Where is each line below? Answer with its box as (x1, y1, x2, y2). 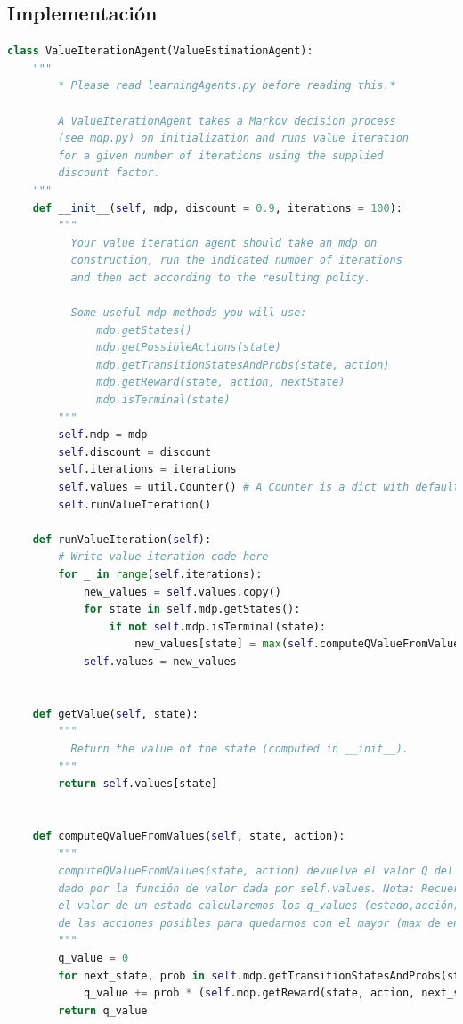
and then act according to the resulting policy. (70, 271, 371, 284)
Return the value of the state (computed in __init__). (70, 742, 410, 755)
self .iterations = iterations (58, 463, 237, 476)
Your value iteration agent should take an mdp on (70, 236, 378, 249)
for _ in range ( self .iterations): (58, 568, 263, 581)
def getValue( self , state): (32, 707, 199, 720)
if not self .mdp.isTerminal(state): (109, 620, 326, 633)
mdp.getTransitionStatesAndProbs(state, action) (96, 358, 390, 371)
